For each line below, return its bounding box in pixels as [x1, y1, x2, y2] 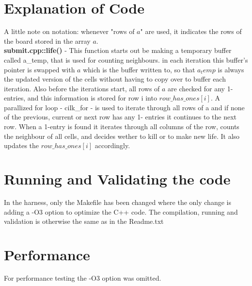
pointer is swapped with [4, 64, 75, 74]
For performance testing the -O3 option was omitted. [4, 272, 161, 283]
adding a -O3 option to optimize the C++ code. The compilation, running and [4, 206, 238, 217]
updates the [4, 140, 39, 151]
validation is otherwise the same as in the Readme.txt [4, 216, 164, 226]
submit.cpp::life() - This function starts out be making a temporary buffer [4, 45, 232, 55]
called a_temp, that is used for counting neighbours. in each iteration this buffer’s [4, 54, 248, 65]
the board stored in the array [4, 35, 91, 46]
